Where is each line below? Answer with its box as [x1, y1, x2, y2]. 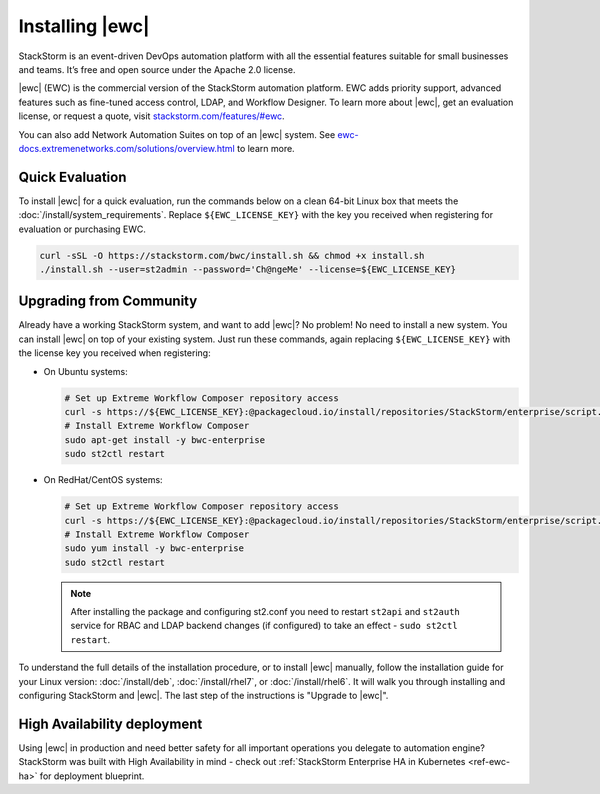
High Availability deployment [18, 715, 203, 732]
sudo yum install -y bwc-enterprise [64, 543, 245, 554]
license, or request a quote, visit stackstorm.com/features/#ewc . [18, 110, 285, 122]
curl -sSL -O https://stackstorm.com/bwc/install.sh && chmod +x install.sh [39, 250, 425, 261]
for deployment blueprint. [39, 770, 145, 782]
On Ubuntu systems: [43, 365, 129, 377]
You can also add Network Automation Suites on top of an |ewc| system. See [18, 128, 336, 140]
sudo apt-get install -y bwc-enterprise [64, 434, 265, 445]
